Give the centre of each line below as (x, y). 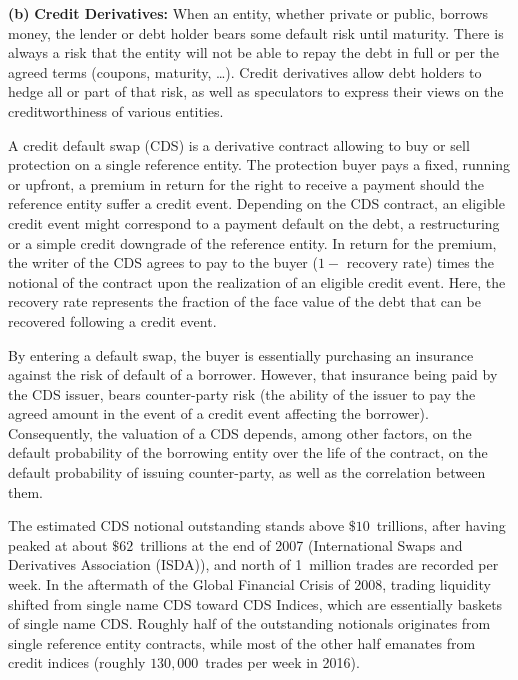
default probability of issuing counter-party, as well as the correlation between (247, 472)
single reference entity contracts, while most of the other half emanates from (242, 642)
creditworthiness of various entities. (116, 110)
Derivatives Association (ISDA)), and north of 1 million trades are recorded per (253, 564)
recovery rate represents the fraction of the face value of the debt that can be (244, 301)
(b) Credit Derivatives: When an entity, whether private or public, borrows (248, 13)
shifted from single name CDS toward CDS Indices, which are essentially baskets (255, 603)
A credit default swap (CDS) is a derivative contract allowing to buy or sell (239, 144)
